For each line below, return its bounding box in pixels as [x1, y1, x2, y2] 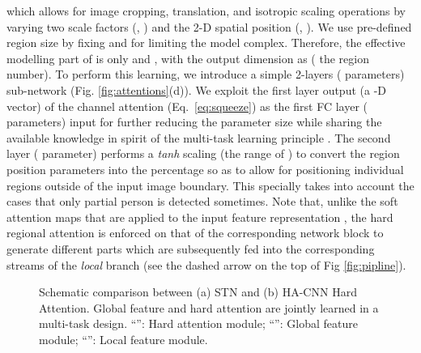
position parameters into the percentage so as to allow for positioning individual [6, 160, 404, 177]
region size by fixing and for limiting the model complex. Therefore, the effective [6, 34, 406, 51]
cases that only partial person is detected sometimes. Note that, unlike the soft [6, 193, 398, 210]
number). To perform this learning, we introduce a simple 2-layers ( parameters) [6, 66, 405, 83]
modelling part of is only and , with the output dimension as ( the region [6, 49, 369, 66]
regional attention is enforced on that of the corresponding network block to [6, 224, 384, 241]
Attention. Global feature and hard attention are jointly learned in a [39, 299, 379, 316]
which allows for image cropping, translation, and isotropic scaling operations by [6, 2, 406, 19]
